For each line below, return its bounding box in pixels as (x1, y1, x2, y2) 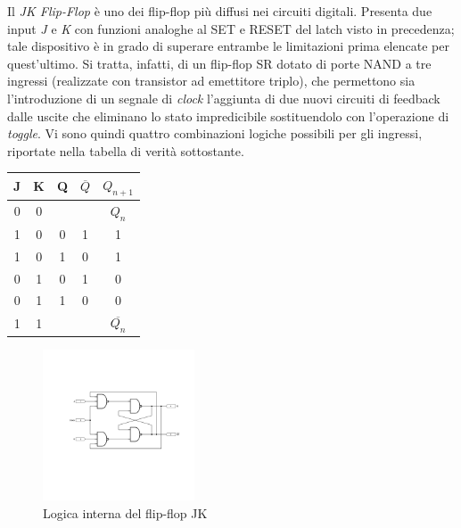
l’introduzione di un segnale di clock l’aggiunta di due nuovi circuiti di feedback (7, 88, 440, 107)
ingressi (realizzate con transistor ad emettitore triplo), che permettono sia (7, 71, 416, 90)
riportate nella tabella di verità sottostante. (7, 141, 244, 160)
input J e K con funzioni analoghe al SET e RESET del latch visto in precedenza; (7, 19, 455, 37)
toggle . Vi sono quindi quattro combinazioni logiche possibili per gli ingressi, (7, 124, 423, 143)
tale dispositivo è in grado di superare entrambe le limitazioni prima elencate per (7, 37, 449, 55)
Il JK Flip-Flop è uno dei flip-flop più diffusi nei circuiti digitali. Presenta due (7, 2, 432, 20)
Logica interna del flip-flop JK (43, 503, 208, 522)
